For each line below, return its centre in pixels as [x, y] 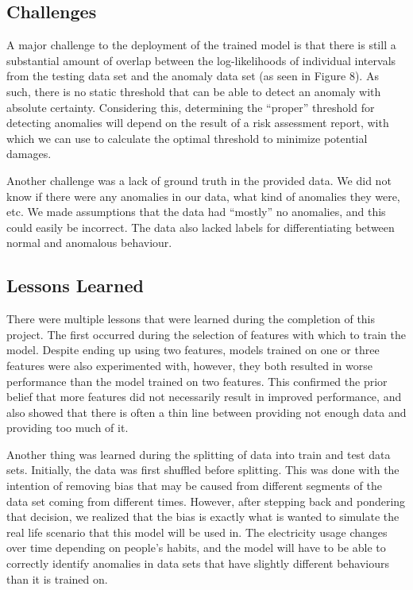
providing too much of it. [68, 428]
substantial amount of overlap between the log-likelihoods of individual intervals [201, 60]
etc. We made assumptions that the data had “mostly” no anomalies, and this [196, 212]
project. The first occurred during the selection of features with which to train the [206, 334]
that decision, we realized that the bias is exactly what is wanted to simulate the [203, 517]
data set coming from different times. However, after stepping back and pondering [206, 501]
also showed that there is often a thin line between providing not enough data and [206, 412]
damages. [29, 154]
